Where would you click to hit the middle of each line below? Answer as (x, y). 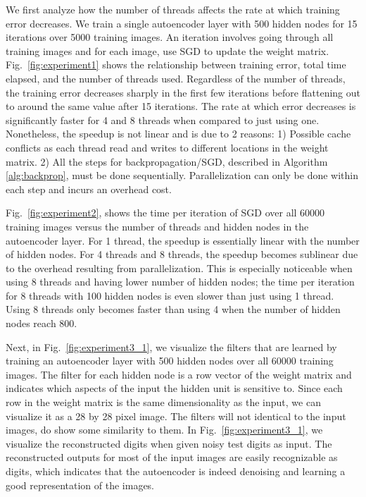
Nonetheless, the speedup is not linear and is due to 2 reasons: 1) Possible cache (178, 134)
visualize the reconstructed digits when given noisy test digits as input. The (169, 443)
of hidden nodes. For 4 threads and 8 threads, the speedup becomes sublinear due (182, 254)
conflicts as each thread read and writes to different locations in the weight (167, 147)
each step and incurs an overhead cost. (89, 189)
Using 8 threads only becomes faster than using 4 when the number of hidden (173, 309)
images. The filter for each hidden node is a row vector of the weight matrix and (179, 374)
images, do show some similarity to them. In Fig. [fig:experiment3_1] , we (164, 430)
